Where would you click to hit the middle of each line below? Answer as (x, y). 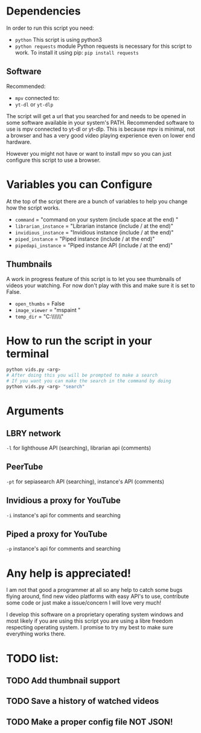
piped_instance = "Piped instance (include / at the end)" (85, 239)
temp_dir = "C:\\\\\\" (39, 316)
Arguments (35, 411)
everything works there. (36, 634)
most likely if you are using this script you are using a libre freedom (90, 621)
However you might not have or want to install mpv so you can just (89, 153)
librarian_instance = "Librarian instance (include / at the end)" (94, 226)
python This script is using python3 (59, 39)
